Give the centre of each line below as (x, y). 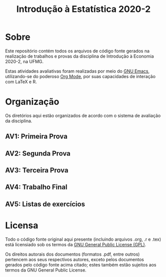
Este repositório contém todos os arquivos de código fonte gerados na (78, 51)
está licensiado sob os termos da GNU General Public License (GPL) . (76, 244)
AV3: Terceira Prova (37, 170)
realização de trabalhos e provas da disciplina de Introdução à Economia (80, 56)
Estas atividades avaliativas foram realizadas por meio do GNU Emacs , (78, 71)
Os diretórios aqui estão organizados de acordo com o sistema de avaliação (83, 115)
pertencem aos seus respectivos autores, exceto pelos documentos (75, 259)
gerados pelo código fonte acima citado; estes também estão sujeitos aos (81, 265)
